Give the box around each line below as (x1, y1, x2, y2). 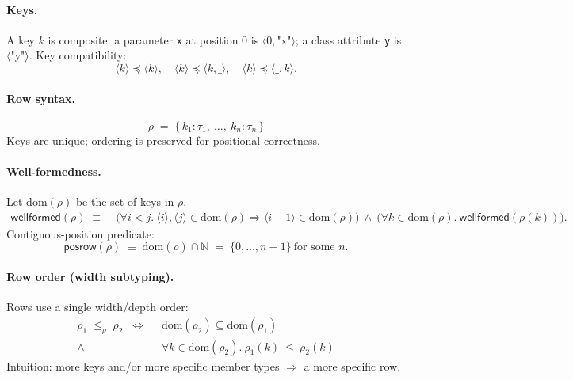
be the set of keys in (75, 193, 174, 210)
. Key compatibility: (29, 47, 127, 63)
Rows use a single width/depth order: (6, 298, 189, 315)
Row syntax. (6, 89, 76, 106)
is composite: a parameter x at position (48, 31, 239, 47)
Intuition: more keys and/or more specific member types (6, 357, 280, 374)
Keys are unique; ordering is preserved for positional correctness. (6, 131, 320, 148)
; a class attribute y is (295, 31, 402, 47)
